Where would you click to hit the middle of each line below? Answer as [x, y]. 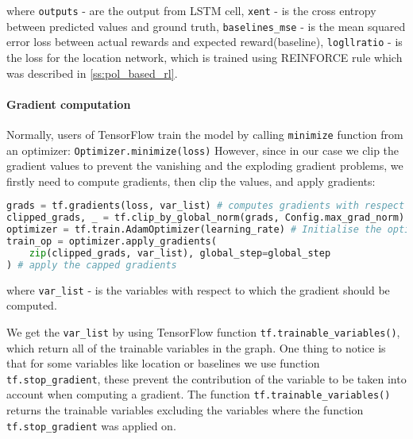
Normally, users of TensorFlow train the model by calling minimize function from [205, 134]
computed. [32, 305]
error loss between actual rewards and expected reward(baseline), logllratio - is [205, 42]
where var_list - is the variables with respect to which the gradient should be [198, 289]
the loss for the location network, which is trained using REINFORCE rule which [205, 57]
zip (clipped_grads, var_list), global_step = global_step [180, 253]
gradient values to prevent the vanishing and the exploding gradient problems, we [205, 166]
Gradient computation [69, 104]
